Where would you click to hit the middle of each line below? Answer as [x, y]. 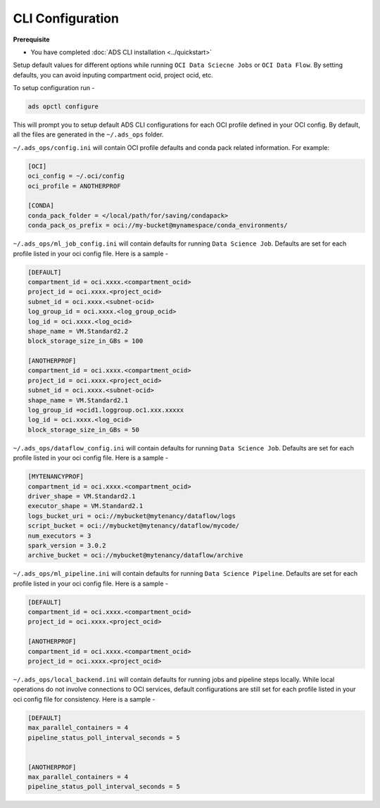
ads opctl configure [63, 107]
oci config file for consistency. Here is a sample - [84, 699]
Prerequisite [31, 39]
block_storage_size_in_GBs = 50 [84, 430]
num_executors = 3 [59, 536]
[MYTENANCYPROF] [56, 476]
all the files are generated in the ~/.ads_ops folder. [88, 134]
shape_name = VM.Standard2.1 [78, 400]
